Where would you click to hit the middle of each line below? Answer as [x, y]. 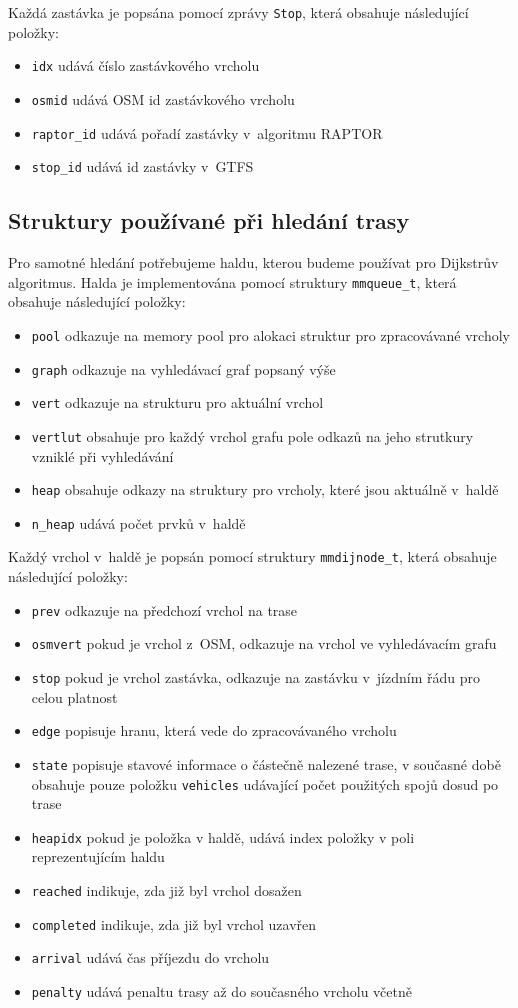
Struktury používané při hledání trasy [209, 220]
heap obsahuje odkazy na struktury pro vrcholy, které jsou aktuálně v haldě [265, 489]
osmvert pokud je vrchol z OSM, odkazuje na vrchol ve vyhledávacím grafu [264, 643]
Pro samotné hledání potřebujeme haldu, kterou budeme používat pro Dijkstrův [253, 262]
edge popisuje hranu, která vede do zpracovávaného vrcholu [214, 730]
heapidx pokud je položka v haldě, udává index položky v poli [223, 836]
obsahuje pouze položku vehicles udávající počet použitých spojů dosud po [265, 783]
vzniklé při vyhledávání [102, 455]
